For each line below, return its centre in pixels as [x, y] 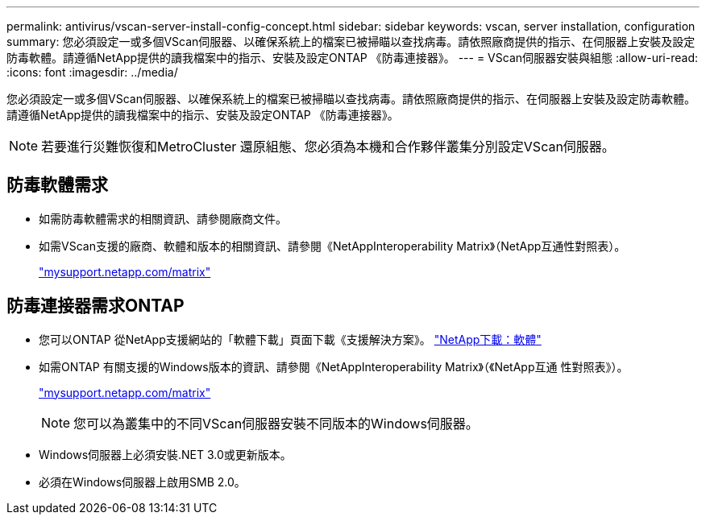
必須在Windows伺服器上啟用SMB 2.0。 [142, 482]
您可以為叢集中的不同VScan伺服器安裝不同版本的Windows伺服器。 [276, 423]
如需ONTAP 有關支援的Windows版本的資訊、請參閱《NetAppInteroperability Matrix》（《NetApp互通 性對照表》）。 [334, 366]
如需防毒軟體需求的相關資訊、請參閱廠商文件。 [163, 218]
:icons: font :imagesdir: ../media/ [92, 72]
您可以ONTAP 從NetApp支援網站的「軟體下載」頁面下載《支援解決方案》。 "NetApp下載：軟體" [290, 339]
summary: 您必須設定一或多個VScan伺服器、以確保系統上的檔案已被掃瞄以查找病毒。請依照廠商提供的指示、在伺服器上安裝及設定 [351, 41]
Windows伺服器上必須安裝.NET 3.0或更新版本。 [165, 454]
